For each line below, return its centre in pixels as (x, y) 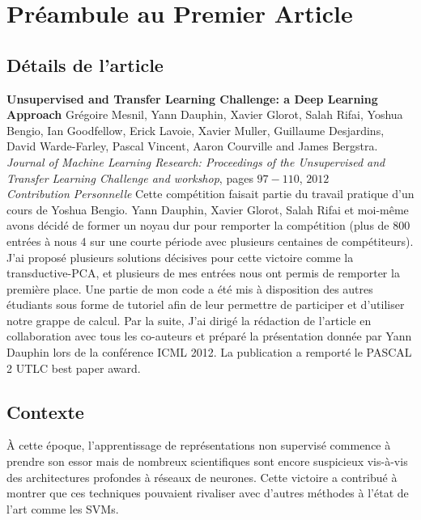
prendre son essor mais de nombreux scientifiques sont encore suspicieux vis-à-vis (207, 461)
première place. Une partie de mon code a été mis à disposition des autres (190, 288)
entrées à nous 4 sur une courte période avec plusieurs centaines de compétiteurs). (210, 241)
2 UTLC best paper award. (74, 368)
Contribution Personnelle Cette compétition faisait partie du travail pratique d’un (210, 194)
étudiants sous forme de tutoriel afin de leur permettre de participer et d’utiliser (206, 304)
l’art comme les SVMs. (63, 508)
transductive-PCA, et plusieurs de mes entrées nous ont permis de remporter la (203, 273)
